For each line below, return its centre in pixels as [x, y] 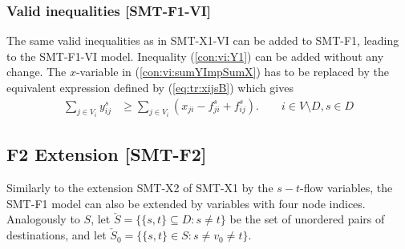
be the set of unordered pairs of [307, 219]
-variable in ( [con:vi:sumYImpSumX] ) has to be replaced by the [232, 72]
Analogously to [43, 219]
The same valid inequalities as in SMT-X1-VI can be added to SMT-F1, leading [203, 40]
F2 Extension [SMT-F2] [107, 154]
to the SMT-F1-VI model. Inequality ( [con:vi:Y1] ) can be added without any [195, 56]
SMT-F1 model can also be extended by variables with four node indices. [186, 203]
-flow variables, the [346, 188]
